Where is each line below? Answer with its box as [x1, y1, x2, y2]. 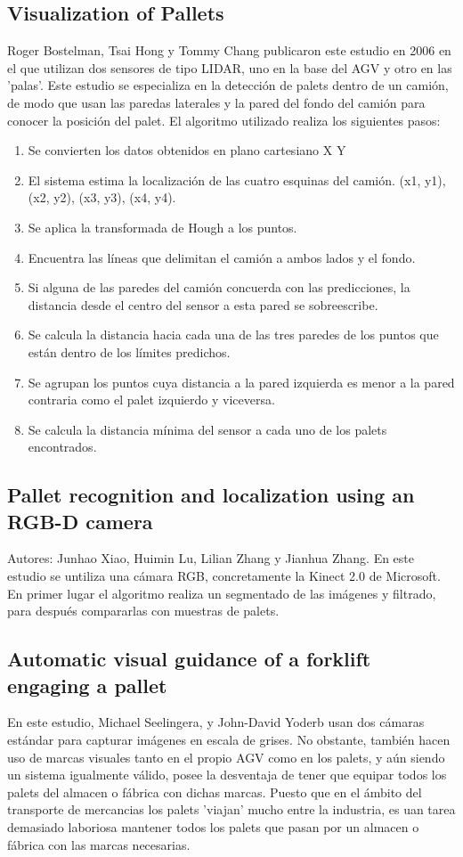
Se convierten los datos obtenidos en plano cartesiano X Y [28, 141, 346, 159]
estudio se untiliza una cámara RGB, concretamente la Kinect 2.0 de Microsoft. [7, 567, 441, 585]
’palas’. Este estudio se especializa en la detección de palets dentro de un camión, [7, 76, 449, 94]
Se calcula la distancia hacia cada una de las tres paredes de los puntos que [28, 325, 439, 344]
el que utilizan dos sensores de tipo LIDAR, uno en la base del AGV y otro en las [7, 58, 452, 77]
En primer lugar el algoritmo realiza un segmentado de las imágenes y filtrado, [7, 584, 436, 602]
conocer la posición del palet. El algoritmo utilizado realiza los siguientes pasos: [7, 110, 441, 129]
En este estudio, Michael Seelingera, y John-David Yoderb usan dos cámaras [7, 713, 425, 731]
